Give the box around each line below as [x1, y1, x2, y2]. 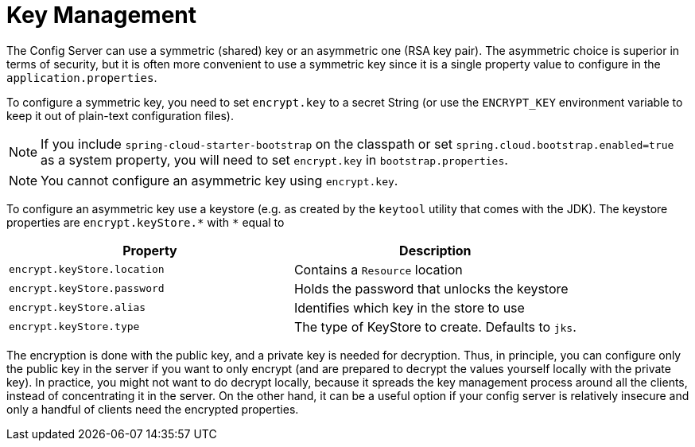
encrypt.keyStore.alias [9, 301, 146, 314]
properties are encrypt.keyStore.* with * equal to [6, 215, 285, 229]
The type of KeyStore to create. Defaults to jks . [293, 318, 577, 335]
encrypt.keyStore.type [9, 321, 140, 333]
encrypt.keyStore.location [9, 263, 165, 276]
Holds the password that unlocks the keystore [293, 280, 569, 297]
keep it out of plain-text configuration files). [6, 108, 234, 122]
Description [399, 242, 472, 258]
